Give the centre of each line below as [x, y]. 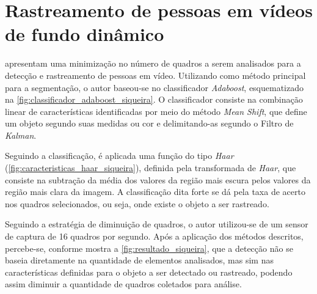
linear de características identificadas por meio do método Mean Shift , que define [156, 111]
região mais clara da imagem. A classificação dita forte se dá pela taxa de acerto [155, 192]
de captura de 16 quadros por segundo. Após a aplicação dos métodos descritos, [154, 236]
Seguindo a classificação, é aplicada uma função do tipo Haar [119, 156]
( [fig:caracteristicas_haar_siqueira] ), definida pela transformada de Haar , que [151, 168]
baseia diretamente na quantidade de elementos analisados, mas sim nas [139, 260]
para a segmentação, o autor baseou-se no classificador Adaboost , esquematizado [155, 87]
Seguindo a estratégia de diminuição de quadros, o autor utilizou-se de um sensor [157, 224]
